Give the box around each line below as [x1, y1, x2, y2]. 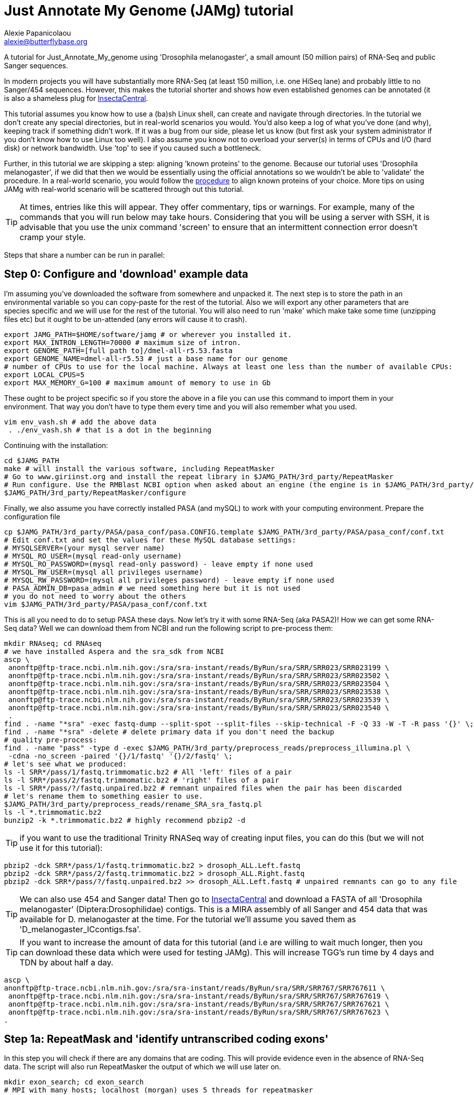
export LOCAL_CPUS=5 [4, 370, 85, 379]
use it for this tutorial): [20, 842, 103, 853]
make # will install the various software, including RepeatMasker [4, 464, 275, 473]
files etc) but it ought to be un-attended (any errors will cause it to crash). [4, 314, 247, 323]
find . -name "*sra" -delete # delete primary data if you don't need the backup [4, 727, 334, 736]
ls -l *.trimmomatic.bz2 [4, 808, 101, 816]
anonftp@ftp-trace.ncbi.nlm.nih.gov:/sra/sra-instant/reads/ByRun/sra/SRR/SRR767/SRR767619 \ [8, 992, 390, 1000]
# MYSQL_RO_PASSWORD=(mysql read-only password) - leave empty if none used [4, 560, 313, 568]
